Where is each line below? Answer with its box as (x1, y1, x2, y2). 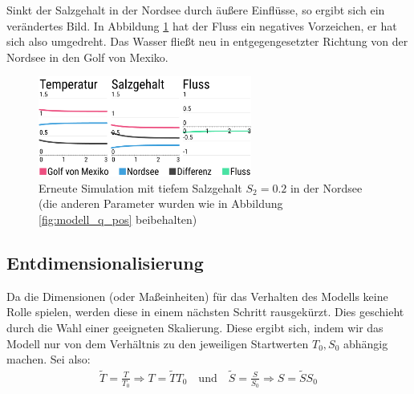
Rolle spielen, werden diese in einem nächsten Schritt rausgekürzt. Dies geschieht (6, 303, 404, 320)
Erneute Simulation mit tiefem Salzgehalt (39, 179, 242, 196)
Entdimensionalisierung (6, 250, 204, 274)
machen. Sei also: (6, 351, 91, 368)
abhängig (343, 335, 388, 351)
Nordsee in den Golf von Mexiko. (6, 48, 168, 65)
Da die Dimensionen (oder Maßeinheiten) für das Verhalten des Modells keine (6, 287, 388, 304)
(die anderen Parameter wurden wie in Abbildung (39, 195, 283, 212)
